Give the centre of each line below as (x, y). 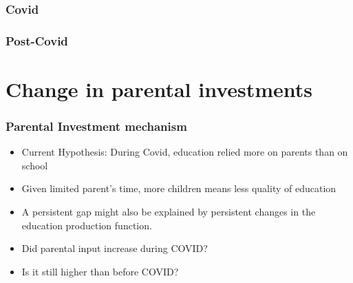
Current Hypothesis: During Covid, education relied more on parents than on (185, 152)
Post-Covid (37, 40)
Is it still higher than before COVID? (100, 271)
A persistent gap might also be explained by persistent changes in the (169, 212)
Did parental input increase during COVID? (115, 248)
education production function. (87, 225)
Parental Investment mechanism (96, 126)
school (35, 165)
